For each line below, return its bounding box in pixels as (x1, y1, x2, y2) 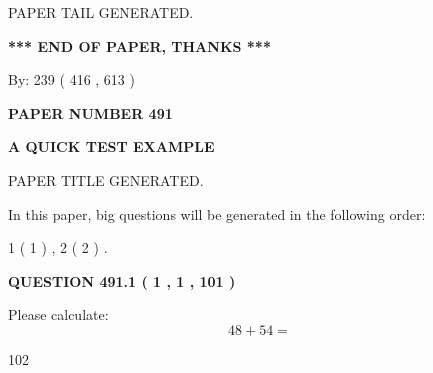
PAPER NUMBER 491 (8, 102, 173, 123)
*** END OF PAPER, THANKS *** (8, 35, 271, 56)
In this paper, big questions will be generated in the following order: (8, 203, 426, 224)
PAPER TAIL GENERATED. (8, 2, 194, 22)
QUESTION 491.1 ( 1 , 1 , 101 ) (8, 270, 236, 291)
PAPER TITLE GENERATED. (8, 169, 204, 190)
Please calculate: (8, 304, 109, 325)
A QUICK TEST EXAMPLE (8, 136, 215, 157)
